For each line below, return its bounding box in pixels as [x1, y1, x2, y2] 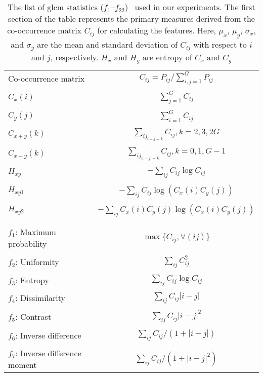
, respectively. [50, 51, 99, 63]
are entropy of [142, 51, 192, 63]
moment [8, 359, 37, 371]
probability [8, 238, 47, 250]
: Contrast [15, 311, 52, 323]
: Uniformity [15, 256, 59, 268]
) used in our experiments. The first [124, 1, 255, 13]
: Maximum [15, 226, 56, 238]
